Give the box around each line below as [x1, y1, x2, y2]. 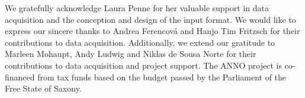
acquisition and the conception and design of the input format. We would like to [5, 13, 296, 25]
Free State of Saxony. [5, 82, 82, 94]
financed [5, 70, 35, 83]
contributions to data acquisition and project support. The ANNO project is [5, 59, 282, 71]
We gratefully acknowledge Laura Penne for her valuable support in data [5, 2, 269, 13]
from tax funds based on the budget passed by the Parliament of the [37, 70, 287, 83]
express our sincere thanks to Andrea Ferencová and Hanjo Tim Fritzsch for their [5, 25, 300, 37]
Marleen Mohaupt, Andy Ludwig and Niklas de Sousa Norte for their [5, 48, 256, 60]
